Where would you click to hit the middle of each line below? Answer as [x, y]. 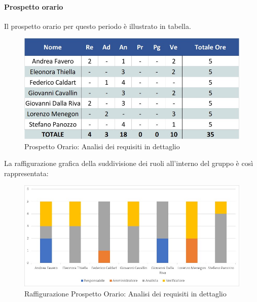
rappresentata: [26, 173]
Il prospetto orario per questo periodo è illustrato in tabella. [98, 26]
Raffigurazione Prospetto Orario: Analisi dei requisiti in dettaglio [125, 293]
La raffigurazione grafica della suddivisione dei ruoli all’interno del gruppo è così [129, 163]
